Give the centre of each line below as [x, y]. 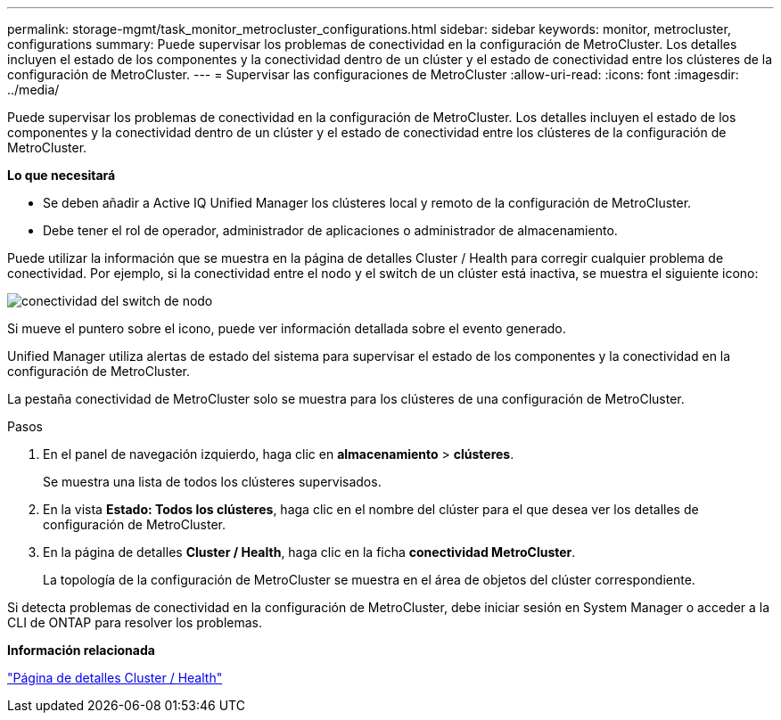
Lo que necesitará [62, 175]
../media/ [33, 90]
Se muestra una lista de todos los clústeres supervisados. [212, 482]
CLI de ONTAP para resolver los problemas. [135, 622]
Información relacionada [81, 650]
